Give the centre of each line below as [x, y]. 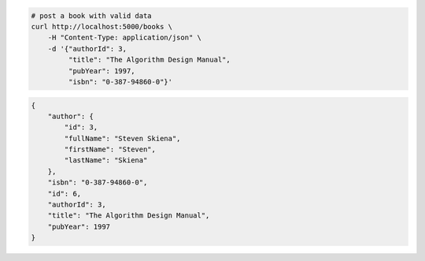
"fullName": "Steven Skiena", [122, 138]
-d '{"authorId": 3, [87, 48]
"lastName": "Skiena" [106, 160]
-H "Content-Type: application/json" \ [125, 38]
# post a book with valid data [92, 15]
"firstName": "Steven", [110, 149]
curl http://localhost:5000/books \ [102, 26]
